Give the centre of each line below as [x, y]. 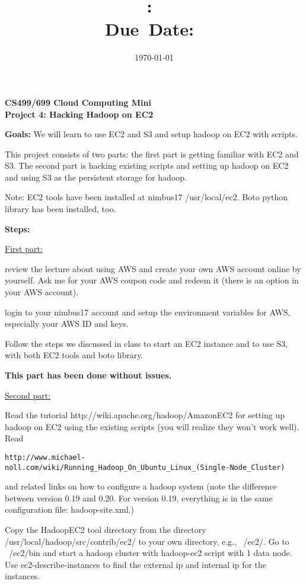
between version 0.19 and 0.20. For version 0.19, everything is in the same [139, 498]
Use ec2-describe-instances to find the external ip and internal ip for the [136, 564]
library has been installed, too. [60, 209]
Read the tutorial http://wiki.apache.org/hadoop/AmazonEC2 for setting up [145, 415]
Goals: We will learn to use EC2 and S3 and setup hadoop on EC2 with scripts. [151, 134]
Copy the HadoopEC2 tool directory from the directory [106, 530]
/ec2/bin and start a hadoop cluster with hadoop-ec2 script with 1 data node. [150, 553]
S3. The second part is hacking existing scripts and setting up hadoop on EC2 [147, 165]
